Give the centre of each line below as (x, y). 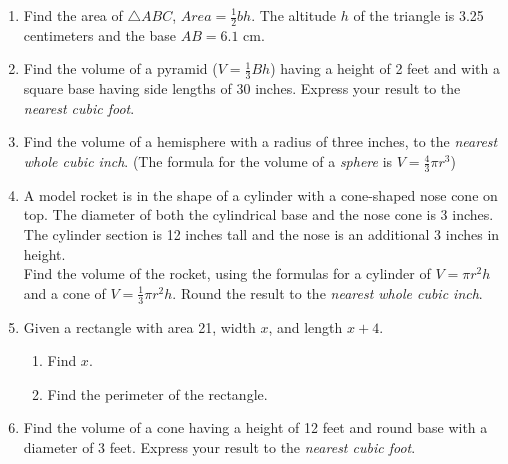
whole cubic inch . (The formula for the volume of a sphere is (208, 161)
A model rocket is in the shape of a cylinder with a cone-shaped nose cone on (260, 194)
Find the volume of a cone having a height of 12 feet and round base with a (255, 427)
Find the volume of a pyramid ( (120, 68)
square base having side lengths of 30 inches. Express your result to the (242, 88)
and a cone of (64, 292)
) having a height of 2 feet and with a (385, 68)
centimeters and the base (100, 34)
